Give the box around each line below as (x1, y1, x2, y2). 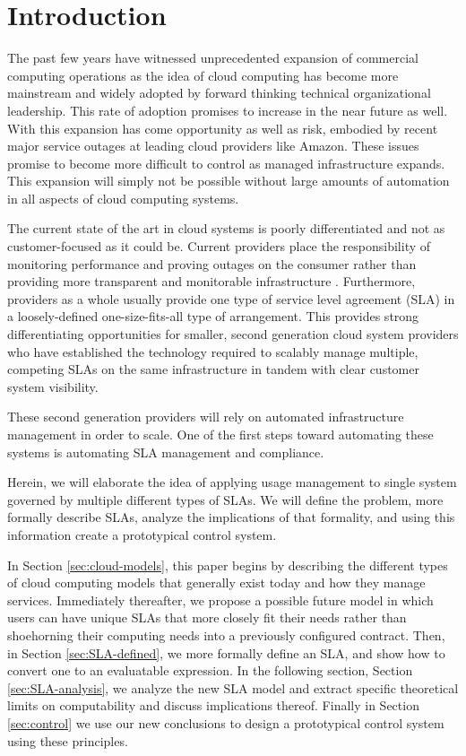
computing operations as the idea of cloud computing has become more (7, 65, 399, 84)
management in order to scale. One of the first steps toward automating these (7, 425, 434, 443)
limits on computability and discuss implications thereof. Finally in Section (7, 696, 419, 715)
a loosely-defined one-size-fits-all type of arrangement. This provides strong (7, 307, 419, 326)
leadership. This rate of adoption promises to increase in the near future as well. (7, 100, 448, 119)
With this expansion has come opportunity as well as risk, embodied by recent (7, 118, 438, 137)
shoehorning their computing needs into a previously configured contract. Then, (7, 625, 445, 644)
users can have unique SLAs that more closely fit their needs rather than (7, 608, 407, 627)
